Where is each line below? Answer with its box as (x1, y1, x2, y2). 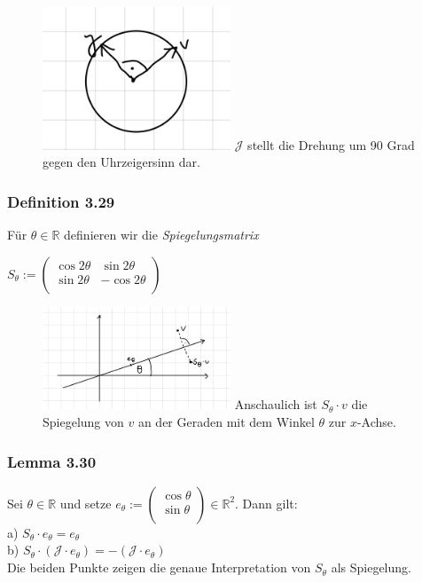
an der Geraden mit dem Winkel (137, 413, 315, 431)
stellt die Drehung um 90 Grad (247, 135, 415, 154)
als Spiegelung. (331, 558, 411, 577)
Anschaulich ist (234, 395, 317, 414)
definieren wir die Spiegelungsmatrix (64, 225, 259, 244)
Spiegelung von (43, 413, 124, 431)
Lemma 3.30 (7, 450, 97, 472)
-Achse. (356, 413, 396, 431)
